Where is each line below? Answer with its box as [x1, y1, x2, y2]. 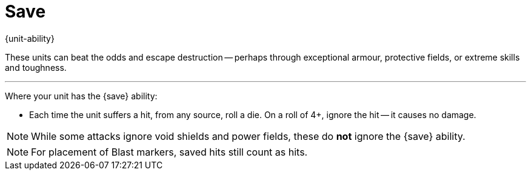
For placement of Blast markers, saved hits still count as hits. [31, 145, 308, 158]
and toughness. [5, 62, 67, 73]
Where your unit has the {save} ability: [5, 90, 158, 101]
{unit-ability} [5, 33, 55, 44]
